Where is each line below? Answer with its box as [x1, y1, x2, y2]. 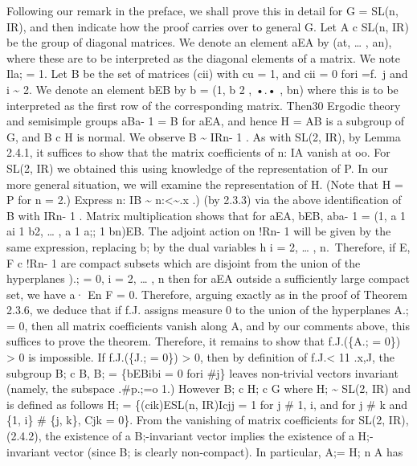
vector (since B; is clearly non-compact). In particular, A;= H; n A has [53, 443, 403, 460]
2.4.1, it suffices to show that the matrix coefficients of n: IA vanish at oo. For [6, 144, 390, 161]
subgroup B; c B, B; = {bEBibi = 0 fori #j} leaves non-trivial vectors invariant [6, 364, 399, 381]
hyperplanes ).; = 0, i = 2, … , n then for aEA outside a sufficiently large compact [6, 270, 410, 287]
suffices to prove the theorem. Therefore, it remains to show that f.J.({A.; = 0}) [6, 333, 401, 349]
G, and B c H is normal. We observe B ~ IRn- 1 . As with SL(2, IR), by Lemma [6, 128, 401, 145]
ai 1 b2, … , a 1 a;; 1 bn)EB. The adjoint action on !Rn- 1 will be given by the [6, 223, 391, 239]
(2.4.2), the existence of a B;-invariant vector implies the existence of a [6, 427, 354, 444]
